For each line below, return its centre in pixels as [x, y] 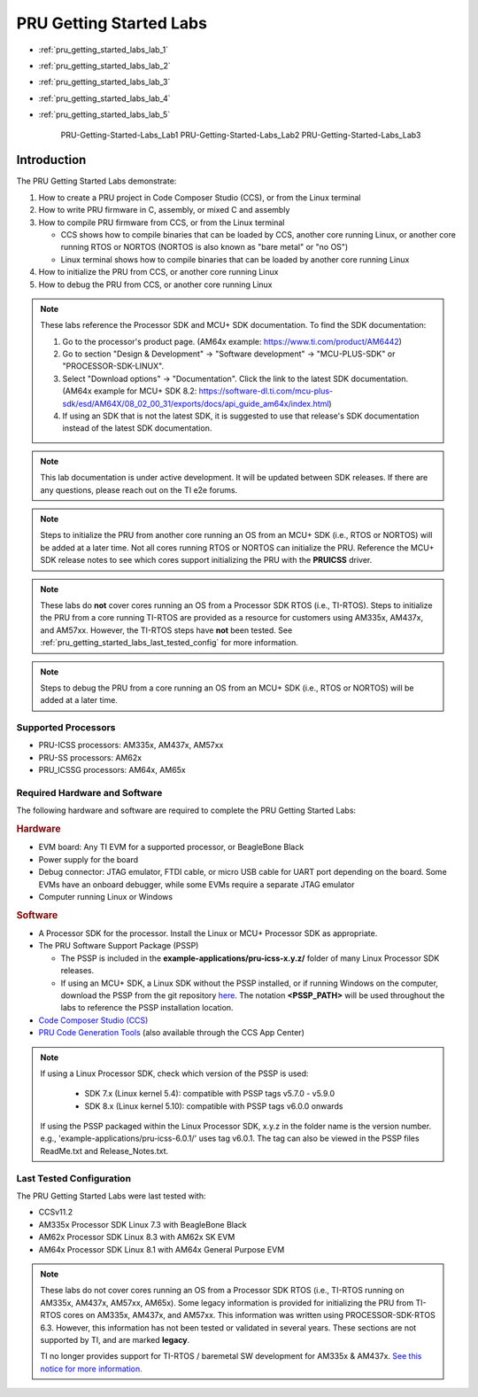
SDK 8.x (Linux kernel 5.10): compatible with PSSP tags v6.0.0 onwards [214, 1106]
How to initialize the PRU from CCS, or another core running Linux [158, 272]
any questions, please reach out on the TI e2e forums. [139, 490]
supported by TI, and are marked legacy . [115, 1339]
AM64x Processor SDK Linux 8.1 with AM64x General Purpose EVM [162, 1249]
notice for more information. [92, 1369]
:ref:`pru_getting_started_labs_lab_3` [104, 82]
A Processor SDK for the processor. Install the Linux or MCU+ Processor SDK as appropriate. [208, 933]
